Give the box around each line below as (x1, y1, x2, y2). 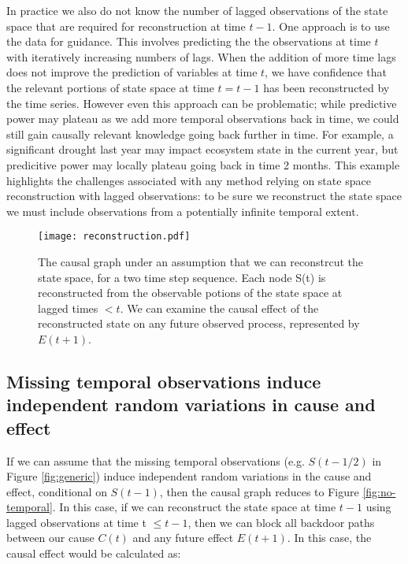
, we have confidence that (265, 64, 387, 80)
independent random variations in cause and (6, 392, 376, 417)
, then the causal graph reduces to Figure (159, 483, 359, 499)
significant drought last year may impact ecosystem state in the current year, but (6, 141, 399, 158)
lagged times (38, 299, 98, 316)
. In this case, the (287, 529, 372, 546)
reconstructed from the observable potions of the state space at (38, 284, 343, 301)
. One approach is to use (272, 17, 390, 34)
